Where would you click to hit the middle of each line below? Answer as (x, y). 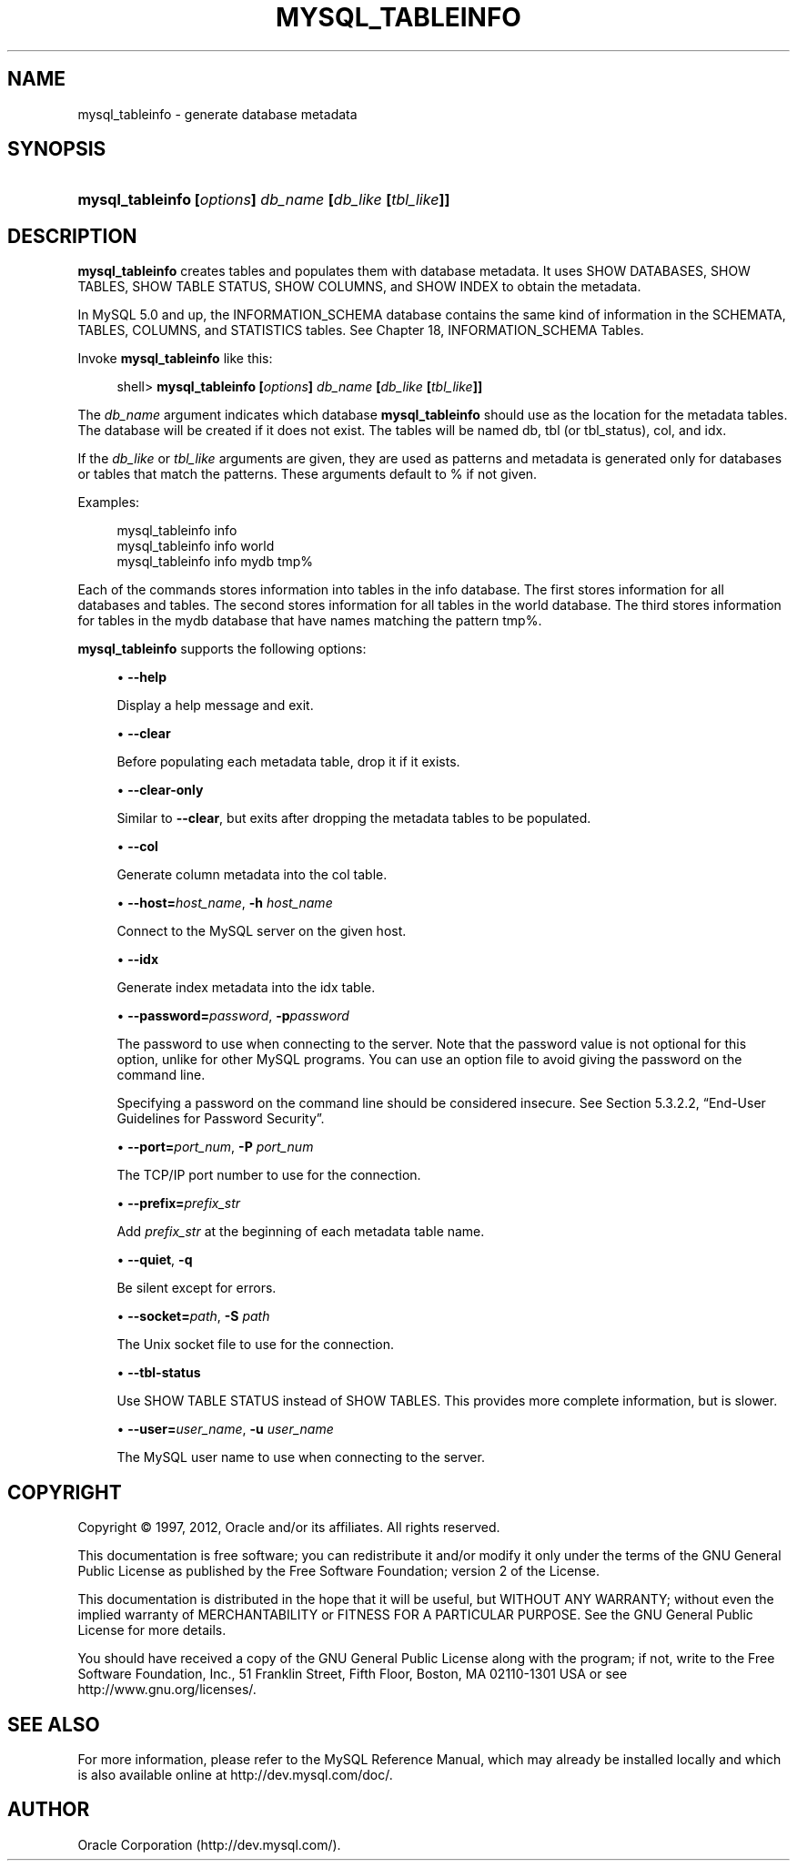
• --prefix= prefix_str (179, 1203)
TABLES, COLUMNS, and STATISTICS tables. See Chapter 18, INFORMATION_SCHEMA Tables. (361, 330)
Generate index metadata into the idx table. (246, 988)
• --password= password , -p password (233, 1016)
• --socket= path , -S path (193, 1316)
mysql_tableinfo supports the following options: (222, 649)
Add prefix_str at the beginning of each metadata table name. (301, 1232)
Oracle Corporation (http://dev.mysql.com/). (209, 1844)
